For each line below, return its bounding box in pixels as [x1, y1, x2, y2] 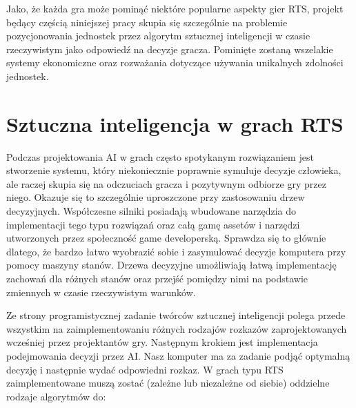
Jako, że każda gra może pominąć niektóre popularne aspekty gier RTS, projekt [6, 1, 344, 15]
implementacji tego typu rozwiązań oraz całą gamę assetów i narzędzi [6, 217, 300, 231]
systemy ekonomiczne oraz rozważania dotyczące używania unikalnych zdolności [6, 55, 344, 70]
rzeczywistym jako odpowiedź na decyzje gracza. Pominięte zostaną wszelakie [6, 41, 333, 56]
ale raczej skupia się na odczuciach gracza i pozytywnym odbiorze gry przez [6, 176, 326, 191]
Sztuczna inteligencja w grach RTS [6, 109, 344, 137]
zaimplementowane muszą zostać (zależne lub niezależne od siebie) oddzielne [6, 376, 330, 390]
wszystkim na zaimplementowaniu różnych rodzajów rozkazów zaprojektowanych [6, 321, 347, 336]
